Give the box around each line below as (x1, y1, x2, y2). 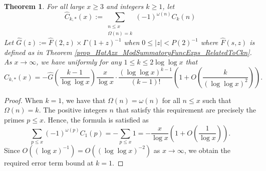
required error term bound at (4, 157, 94, 167)
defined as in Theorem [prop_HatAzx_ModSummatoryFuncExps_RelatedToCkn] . (4, 46, 252, 57)
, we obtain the (184, 144, 230, 155)
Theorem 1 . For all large (4, 1, 85, 11)
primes (4, 114, 25, 124)
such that (202, 94, 231, 105)
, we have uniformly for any (36, 56, 122, 67)
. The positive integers (39, 104, 107, 115)
